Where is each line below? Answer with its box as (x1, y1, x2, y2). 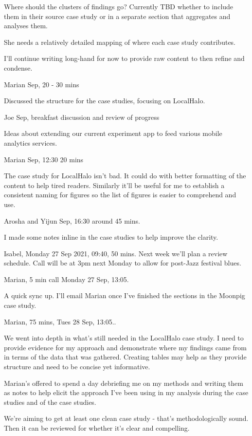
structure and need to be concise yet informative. (4, 361, 150, 372)
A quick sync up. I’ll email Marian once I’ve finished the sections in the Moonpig (4, 290, 245, 301)
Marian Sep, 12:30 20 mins (4, 154, 84, 164)
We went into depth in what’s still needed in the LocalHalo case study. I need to (4, 333, 244, 343)
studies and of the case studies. (4, 397, 96, 407)
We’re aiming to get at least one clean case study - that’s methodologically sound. (4, 413, 249, 423)
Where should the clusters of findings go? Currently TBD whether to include (4, 1, 234, 11)
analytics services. (4, 137, 57, 148)
